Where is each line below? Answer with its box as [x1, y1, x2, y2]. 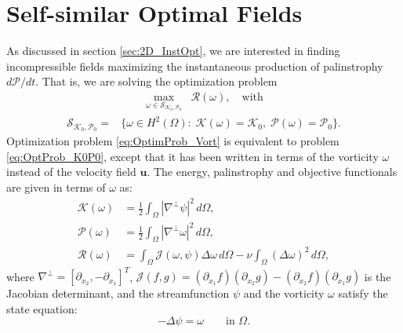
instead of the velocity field [6, 163, 136, 180]
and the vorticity [243, 285, 325, 302]
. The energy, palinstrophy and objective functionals [147, 163, 398, 180]
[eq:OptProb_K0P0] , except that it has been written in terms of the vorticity [6, 148, 379, 164]
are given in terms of [6, 178, 106, 195]
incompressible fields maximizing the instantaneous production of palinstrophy [6, 57, 383, 74]
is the [364, 268, 391, 284]
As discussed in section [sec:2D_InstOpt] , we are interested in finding [6, 42, 340, 59]
